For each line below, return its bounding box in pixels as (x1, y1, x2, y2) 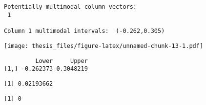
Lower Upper (35, 57, 88, 64)
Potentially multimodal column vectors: (4, 3, 137, 11)
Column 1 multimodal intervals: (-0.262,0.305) (4, 28, 165, 35)
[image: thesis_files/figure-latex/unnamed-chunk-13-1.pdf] (4, 42, 204, 49)
